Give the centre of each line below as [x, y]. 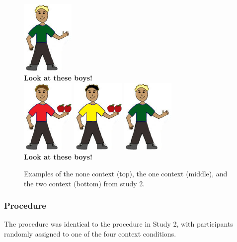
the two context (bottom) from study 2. [84, 183]
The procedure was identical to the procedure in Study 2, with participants [118, 224]
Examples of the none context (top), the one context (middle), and [126, 174]
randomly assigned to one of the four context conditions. [90, 234]
